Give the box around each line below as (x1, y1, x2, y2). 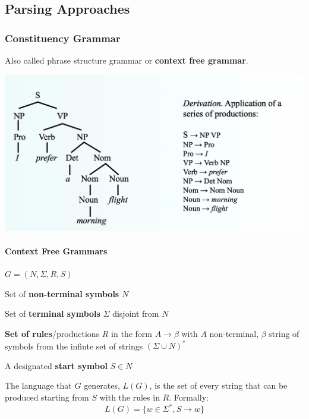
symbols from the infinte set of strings (5, 339, 143, 352)
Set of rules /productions (5, 327, 100, 340)
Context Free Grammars (5, 245, 108, 257)
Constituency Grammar (5, 30, 121, 45)
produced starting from (5, 390, 89, 403)
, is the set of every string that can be (149, 379, 288, 392)
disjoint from (112, 307, 159, 320)
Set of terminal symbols (5, 307, 100, 320)
